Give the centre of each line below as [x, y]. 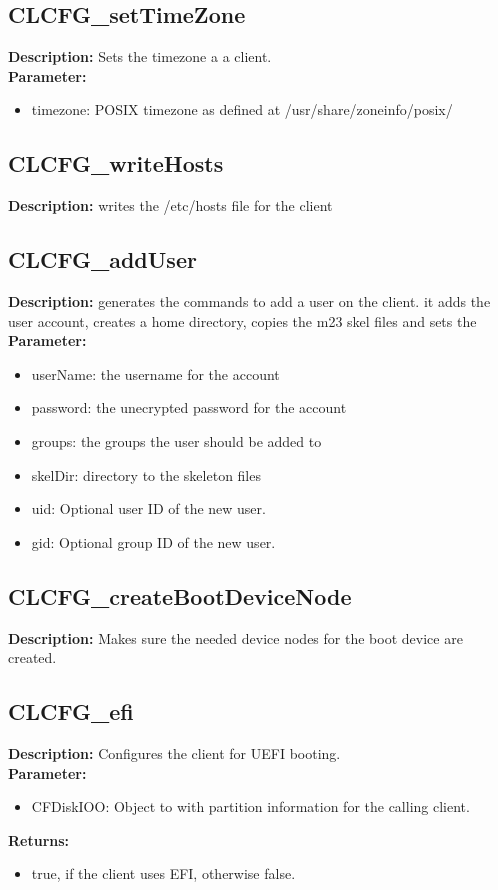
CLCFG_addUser [102, 259]
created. [32, 657]
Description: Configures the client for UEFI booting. [174, 752]
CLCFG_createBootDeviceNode [180, 595]
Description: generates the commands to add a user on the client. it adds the [249, 300]
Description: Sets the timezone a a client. [140, 56]
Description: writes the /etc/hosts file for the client [170, 205]
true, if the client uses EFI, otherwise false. [163, 873]
